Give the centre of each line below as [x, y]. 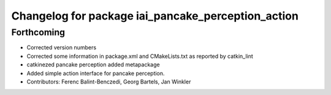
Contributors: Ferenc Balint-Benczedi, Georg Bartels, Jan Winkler [109, 82]
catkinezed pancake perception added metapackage [93, 65]
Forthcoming [38, 32]
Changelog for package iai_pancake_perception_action [155, 16]
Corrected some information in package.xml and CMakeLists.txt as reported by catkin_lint [140, 56]
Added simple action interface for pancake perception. [96, 73]
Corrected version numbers [62, 47]
